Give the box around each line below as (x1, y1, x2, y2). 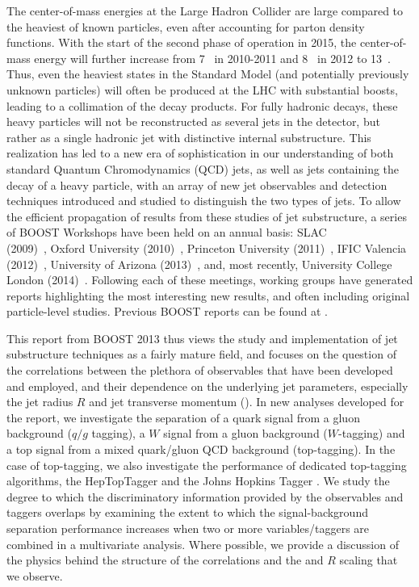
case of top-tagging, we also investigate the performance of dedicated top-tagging (6, 456, 407, 473)
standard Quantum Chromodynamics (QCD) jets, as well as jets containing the (6, 160, 400, 177)
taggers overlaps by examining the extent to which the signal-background (6, 504, 368, 521)
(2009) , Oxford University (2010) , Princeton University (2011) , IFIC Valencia (6, 239, 407, 256)
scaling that (339, 551, 398, 568)
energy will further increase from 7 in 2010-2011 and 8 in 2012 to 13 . (34, 49, 392, 66)
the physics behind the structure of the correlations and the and (6, 551, 324, 568)
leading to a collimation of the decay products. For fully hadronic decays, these (6, 97, 398, 114)
